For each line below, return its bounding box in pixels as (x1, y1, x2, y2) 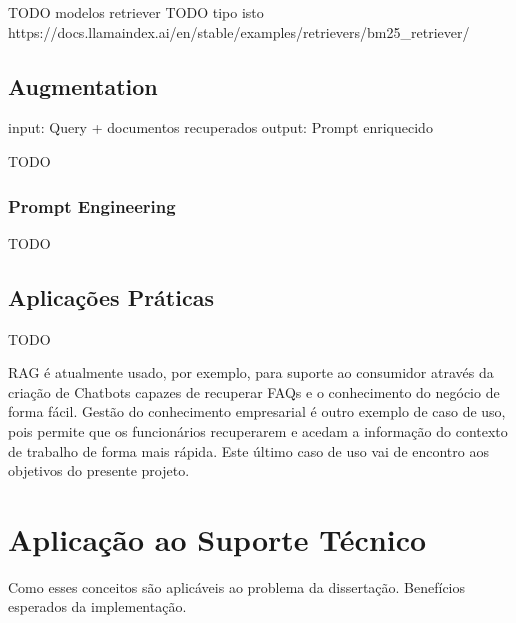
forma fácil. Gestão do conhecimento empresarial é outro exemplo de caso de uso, (8, 401, 506, 422)
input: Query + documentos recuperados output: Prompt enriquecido (8, 117, 433, 138)
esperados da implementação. (8, 596, 187, 617)
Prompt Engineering (8, 193, 176, 218)
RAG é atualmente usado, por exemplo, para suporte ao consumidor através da (8, 362, 494, 383)
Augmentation (8, 70, 158, 101)
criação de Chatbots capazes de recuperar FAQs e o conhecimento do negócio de (8, 381, 500, 402)
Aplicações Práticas (8, 281, 214, 312)
